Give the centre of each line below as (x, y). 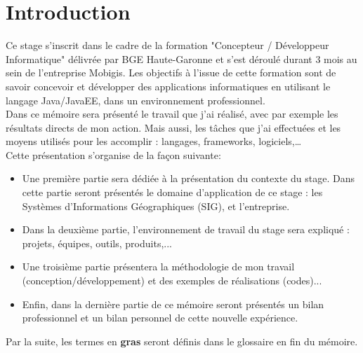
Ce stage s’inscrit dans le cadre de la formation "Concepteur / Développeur (167, 45)
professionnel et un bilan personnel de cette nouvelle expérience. (160, 318)
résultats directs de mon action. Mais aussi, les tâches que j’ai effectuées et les (173, 127)
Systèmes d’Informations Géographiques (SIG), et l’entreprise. (156, 206)
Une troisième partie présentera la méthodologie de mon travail (158, 267)
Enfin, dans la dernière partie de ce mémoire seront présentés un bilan (173, 304)
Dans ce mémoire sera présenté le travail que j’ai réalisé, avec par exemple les (172, 114)
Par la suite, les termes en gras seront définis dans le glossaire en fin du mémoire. (182, 341)
